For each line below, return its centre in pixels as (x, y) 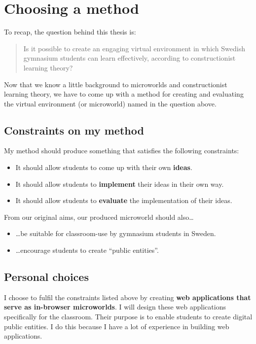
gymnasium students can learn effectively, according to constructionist (129, 58)
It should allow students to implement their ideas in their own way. (120, 184)
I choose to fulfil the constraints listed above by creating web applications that (128, 297)
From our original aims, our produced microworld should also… (99, 217)
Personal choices (46, 277)
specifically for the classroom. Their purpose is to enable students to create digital (128, 317)
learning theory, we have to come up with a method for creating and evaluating (124, 94)
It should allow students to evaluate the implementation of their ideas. (124, 200)
